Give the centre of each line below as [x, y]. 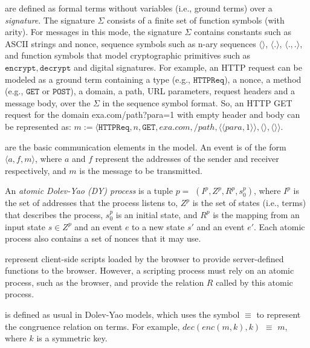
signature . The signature [50, 20]
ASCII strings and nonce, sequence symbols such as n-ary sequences [131, 43]
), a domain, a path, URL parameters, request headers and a [183, 91]
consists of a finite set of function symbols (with [196, 20]
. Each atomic [279, 226]
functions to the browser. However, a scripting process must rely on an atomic [150, 270]
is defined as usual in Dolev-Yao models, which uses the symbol [122, 314]
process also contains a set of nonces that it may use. [103, 238]
